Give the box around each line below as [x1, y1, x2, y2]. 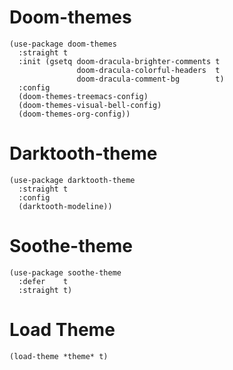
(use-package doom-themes [9, 39, 117, 49]
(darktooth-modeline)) [18, 201, 113, 211]
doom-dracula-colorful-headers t [76, 65, 221, 75]
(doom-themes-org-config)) [18, 109, 131, 119]
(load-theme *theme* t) [9, 351, 109, 361]
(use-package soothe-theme [9, 267, 122, 278]
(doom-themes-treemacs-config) [18, 91, 149, 101]
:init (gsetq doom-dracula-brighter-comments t [18, 56, 221, 66]
